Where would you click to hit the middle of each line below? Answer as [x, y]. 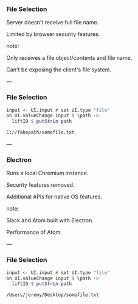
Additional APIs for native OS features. [54, 197]
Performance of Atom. [34, 232]
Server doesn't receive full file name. [53, 23]
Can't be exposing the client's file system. [59, 70]
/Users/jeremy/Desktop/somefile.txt [53, 295]
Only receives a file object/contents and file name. [69, 58]
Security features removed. [40, 185]
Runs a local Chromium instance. [47, 173]
